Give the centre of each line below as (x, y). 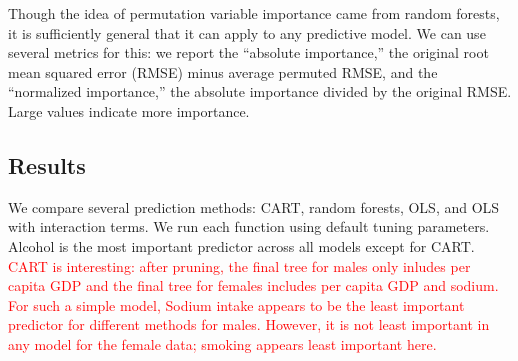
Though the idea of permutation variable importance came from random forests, (254, 13)
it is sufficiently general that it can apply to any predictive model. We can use (247, 32)
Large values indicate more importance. (129, 110)
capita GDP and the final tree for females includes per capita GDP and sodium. (253, 285)
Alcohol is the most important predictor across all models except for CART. (241, 245)
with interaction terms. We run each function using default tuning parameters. (249, 226)
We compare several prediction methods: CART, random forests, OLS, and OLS (254, 206)
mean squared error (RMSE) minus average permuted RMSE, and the (223, 71)
